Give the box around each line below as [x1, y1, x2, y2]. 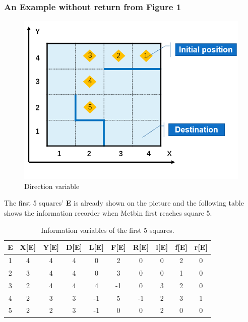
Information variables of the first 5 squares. [41, 224, 174, 235]
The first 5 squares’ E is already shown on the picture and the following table [4, 198, 244, 208]
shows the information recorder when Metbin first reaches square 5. [4, 208, 212, 218]
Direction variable [24, 180, 80, 191]
